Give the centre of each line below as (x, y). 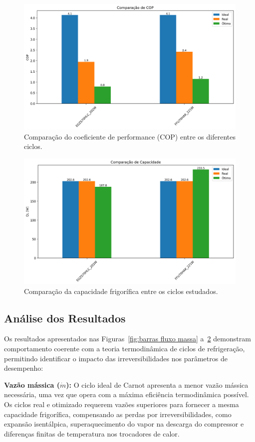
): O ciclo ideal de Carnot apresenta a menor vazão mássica (157, 384)
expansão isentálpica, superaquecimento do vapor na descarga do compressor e (124, 424)
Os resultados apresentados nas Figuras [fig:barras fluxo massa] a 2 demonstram (127, 339)
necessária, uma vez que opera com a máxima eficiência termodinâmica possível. (127, 394)
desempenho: (24, 368)
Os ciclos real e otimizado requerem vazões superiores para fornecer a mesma (122, 404)
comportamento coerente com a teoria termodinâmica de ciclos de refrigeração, (125, 349)
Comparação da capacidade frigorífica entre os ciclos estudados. (121, 291)
